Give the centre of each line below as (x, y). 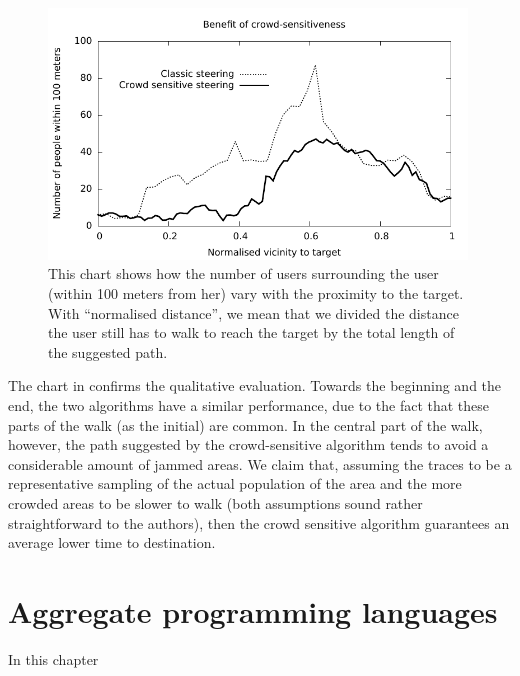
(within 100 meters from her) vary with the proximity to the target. (256, 293)
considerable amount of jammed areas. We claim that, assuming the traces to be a (260, 463)
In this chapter (53, 658)
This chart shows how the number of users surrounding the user (243, 273)
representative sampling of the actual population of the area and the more (235, 483)
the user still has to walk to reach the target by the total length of (251, 332)
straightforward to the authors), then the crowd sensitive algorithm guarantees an (259, 522)
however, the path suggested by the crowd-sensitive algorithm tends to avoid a (248, 444)
